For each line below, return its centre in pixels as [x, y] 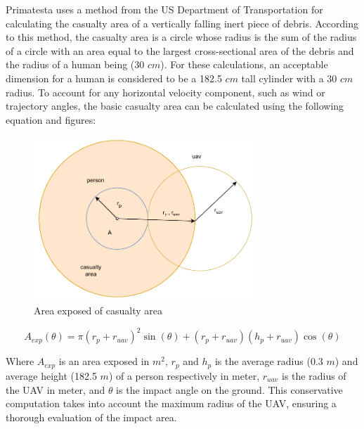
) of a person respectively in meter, [184, 375]
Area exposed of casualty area [98, 310]
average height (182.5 [51, 375]
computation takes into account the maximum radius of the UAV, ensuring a [171, 403]
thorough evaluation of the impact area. [91, 417]
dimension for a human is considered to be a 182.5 [114, 78]
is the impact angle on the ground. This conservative [229, 389]
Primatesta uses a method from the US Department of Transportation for [164, 9]
